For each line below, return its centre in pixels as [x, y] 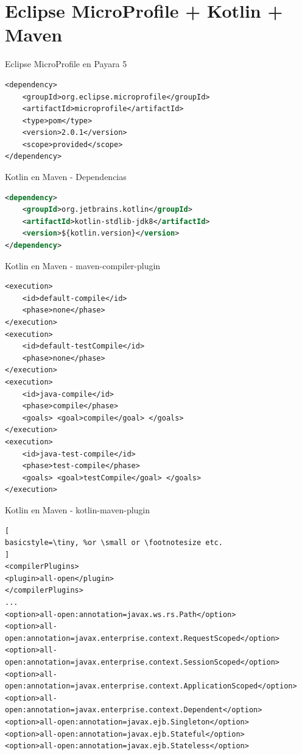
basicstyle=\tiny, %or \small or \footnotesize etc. [114, 543]
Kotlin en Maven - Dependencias [66, 177]
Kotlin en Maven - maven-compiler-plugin [83, 265]
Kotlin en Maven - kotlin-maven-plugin [78, 509]
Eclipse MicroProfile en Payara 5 [66, 64]
